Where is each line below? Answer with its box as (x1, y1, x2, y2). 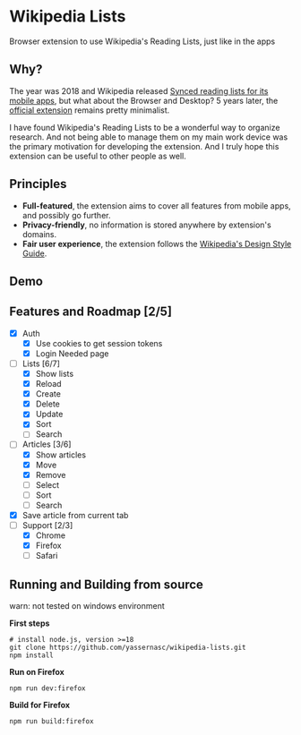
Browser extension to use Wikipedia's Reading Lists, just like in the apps (9, 36, 276, 47)
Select (35, 479, 60, 490)
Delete (35, 398, 61, 409)
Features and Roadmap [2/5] (9, 304, 173, 320)
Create (35, 389, 61, 399)
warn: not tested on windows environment (9, 601, 166, 611)
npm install (9, 651, 54, 660)
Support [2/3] (21, 519, 73, 530)
